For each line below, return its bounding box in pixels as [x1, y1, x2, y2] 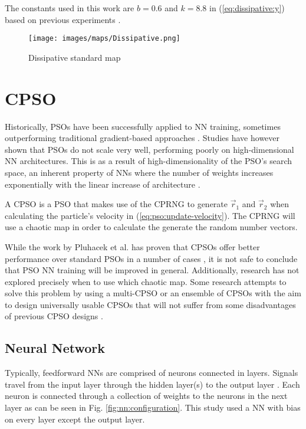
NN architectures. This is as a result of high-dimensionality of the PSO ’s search [5, 155, 292, 167]
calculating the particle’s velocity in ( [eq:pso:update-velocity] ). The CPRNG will [5, 209, 295, 221]
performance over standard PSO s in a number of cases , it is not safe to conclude [5, 252, 298, 264]
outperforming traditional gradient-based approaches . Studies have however [5, 132, 280, 144]
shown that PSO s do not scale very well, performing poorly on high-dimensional [5, 143, 294, 155]
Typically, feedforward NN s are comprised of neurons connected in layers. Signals [5, 366, 298, 379]
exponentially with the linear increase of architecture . [5, 178, 200, 190]
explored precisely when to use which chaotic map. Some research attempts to [5, 275, 287, 287]
